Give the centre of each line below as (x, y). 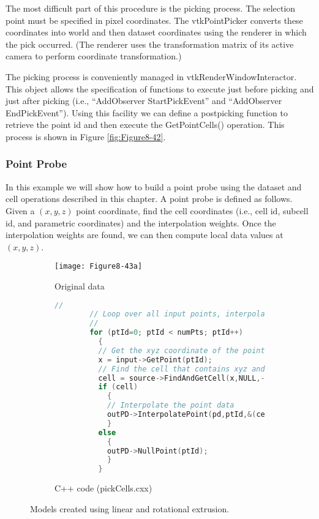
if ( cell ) (118, 387)
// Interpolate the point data (171, 405)
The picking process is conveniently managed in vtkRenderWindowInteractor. (151, 76)
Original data (80, 286)
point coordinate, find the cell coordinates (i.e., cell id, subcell (192, 210)
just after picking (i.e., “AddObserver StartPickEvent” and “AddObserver (144, 101)
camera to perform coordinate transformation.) (94, 56)
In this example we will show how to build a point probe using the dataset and (154, 186)
